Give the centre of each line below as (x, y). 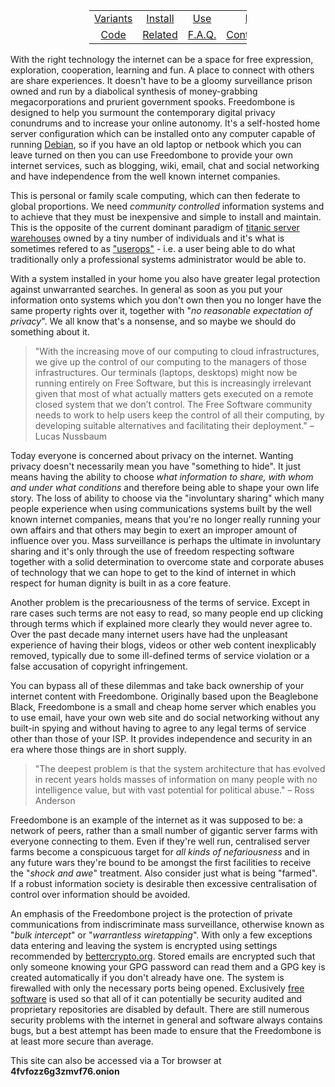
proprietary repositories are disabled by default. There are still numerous (160, 1009)
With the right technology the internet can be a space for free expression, (162, 59)
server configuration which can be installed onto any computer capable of (163, 133)
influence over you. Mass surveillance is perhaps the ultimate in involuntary (166, 540)
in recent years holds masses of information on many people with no (176, 779)
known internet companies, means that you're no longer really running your (166, 519)
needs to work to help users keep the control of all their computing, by (179, 415)
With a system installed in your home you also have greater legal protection (165, 278)
